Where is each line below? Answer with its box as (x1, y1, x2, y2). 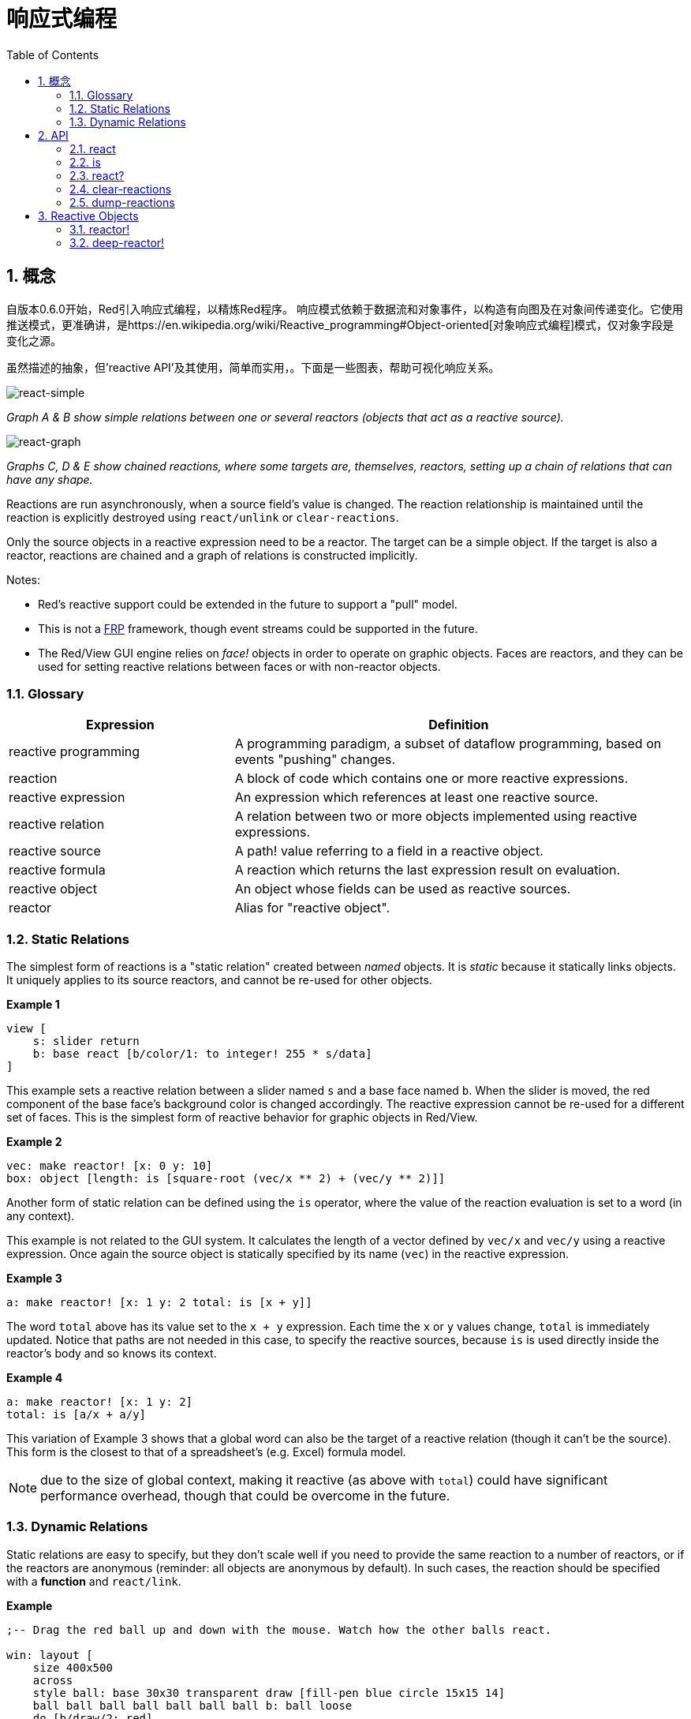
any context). (6, 1209, 75, 1223)
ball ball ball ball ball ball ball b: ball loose (32, 1698, 353, 1712)
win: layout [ (6, 1648, 93, 1661)
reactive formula (9, 862, 106, 878)
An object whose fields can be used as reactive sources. (234, 881, 571, 897)
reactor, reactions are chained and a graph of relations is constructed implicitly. (6, 548, 418, 562)
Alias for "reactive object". (234, 900, 390, 916)
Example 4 (6, 1371, 63, 1385)
